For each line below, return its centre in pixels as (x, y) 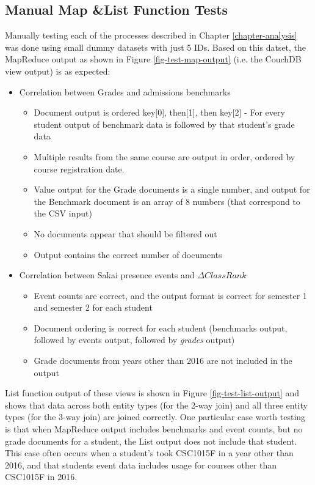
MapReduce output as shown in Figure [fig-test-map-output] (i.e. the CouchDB (153, 59)
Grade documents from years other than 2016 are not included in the (163, 361)
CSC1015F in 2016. (41, 477)
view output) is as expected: (58, 71)
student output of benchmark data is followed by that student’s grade (164, 124)
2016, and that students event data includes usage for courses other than (141, 465)
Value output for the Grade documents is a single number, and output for (172, 189)
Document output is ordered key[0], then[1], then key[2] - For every (159, 112)
